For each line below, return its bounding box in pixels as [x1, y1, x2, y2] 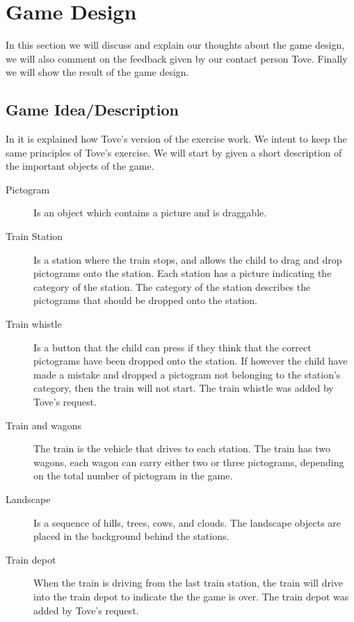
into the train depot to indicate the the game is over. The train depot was [33, 589, 349, 603]
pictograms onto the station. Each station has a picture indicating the [33, 266, 332, 280]
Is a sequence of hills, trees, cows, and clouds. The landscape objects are [33, 515, 341, 529]
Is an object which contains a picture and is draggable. [33, 205, 267, 220]
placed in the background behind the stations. [33, 529, 230, 543]
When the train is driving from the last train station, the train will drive [33, 575, 344, 590]
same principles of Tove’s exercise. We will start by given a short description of [6, 145, 342, 159]
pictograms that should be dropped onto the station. [33, 293, 257, 308]
